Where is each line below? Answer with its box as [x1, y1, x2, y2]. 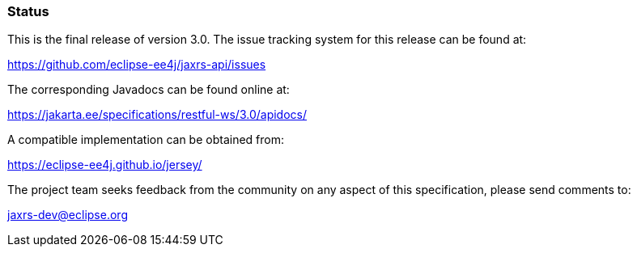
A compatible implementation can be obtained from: [7, 133, 285, 147]
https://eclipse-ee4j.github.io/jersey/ [7, 158, 202, 172]
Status [7, 3, 49, 19]
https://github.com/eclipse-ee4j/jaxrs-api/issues [7, 57, 266, 72]
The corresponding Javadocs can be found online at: [7, 82, 290, 97]
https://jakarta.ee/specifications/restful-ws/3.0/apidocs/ [7, 108, 307, 122]
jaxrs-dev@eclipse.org [7, 208, 128, 222]
